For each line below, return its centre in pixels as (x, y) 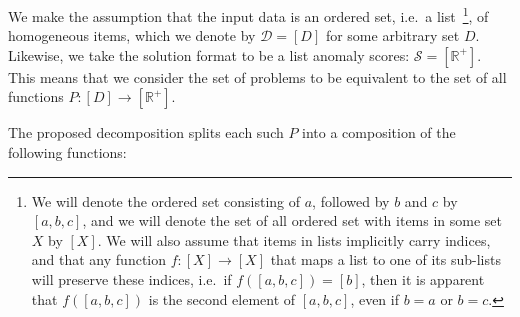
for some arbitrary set (392, 35)
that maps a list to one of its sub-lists (385, 259)
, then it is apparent (423, 279)
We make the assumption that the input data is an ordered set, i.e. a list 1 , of (248, 14)
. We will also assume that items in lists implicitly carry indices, (294, 239)
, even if (374, 298)
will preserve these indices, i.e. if (131, 279)
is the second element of (222, 298)
